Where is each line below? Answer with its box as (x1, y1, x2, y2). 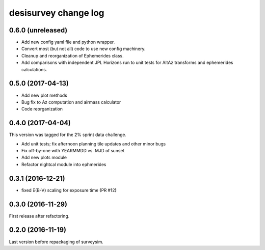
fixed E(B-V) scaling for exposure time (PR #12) (21, 187, 117, 193)
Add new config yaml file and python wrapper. (21, 39, 115, 45)
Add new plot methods (21, 92, 67, 98)
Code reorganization (21, 106, 63, 112)
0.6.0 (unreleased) (9, 26, 68, 34)
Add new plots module (21, 155, 67, 161)
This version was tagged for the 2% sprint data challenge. (9, 132, 127, 138)
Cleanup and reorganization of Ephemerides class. (21, 53, 124, 58)
